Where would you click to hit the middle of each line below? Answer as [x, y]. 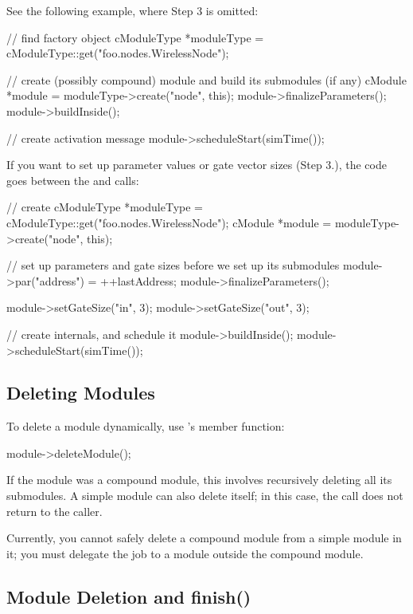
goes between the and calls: [73, 180]
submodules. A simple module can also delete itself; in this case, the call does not [205, 496]
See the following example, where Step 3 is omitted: [132, 10]
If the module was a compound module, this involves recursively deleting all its [199, 480]
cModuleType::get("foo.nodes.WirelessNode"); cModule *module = [169, 222]
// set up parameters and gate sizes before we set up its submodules [173, 265]
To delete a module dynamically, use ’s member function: [146, 426]
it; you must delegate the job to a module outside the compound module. [185, 553]
